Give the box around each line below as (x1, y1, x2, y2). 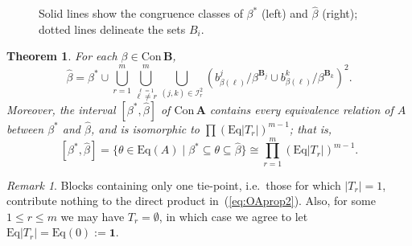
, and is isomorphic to (90, 120, 200, 137)
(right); (322, 5, 358, 22)
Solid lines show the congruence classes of (39, 5, 243, 22)
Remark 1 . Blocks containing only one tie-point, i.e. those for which (6, 176, 341, 193)
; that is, (289, 120, 332, 137)
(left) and (261, 5, 308, 22)
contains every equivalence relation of (209, 100, 393, 117)
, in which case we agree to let (159, 207, 308, 224)
